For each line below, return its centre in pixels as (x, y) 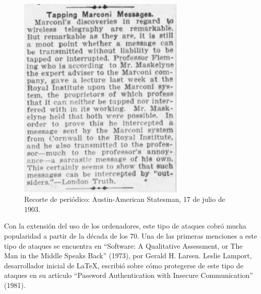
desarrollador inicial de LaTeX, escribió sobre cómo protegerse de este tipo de (124, 265)
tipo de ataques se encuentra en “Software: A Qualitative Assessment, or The (123, 245)
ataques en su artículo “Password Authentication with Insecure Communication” (128, 275)
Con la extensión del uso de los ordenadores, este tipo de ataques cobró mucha (125, 226)
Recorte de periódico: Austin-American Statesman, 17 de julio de (125, 199)
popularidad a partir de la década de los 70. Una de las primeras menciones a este (131, 235)
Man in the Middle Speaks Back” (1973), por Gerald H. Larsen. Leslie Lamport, (128, 255)
